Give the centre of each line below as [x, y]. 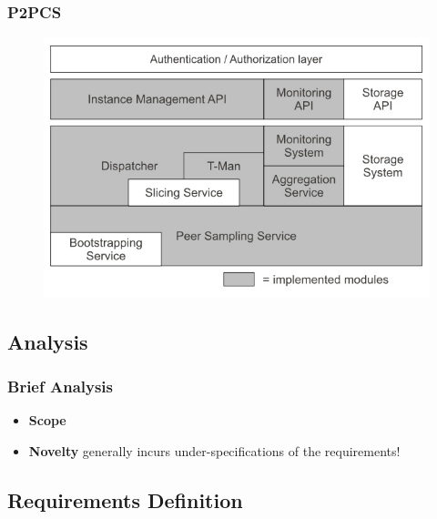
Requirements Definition [125, 500]
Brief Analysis [61, 387]
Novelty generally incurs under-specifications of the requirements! [214, 451]
